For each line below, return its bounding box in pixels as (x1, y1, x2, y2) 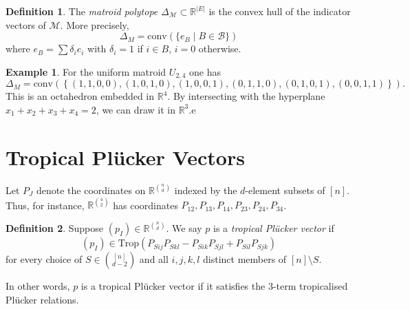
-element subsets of (245, 182, 325, 197)
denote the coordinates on (36, 182, 146, 197)
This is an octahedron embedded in (6, 89, 155, 103)
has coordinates (113, 198, 178, 212)
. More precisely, (60, 17, 129, 32)
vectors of (6, 17, 46, 32)
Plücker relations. (6, 292, 79, 306)
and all (139, 252, 169, 266)
